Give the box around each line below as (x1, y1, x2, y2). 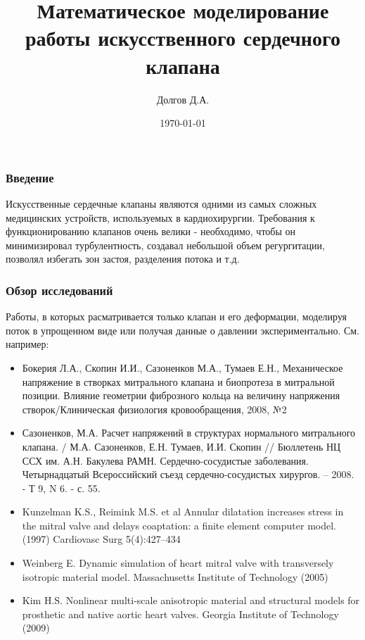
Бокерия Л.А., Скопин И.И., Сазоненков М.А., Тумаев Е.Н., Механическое (22, 360, 343, 375)
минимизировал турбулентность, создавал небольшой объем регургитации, (6, 237, 325, 252)
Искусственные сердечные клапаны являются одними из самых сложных (6, 196, 317, 211)
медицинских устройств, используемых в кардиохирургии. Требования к (6, 210, 315, 225)
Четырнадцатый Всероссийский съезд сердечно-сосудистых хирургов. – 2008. (22, 467, 354, 482)
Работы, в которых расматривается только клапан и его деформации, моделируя (6, 309, 347, 324)
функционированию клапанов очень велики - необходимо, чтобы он (6, 224, 295, 239)
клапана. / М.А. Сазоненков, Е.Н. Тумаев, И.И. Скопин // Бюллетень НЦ (22, 439, 341, 453)
